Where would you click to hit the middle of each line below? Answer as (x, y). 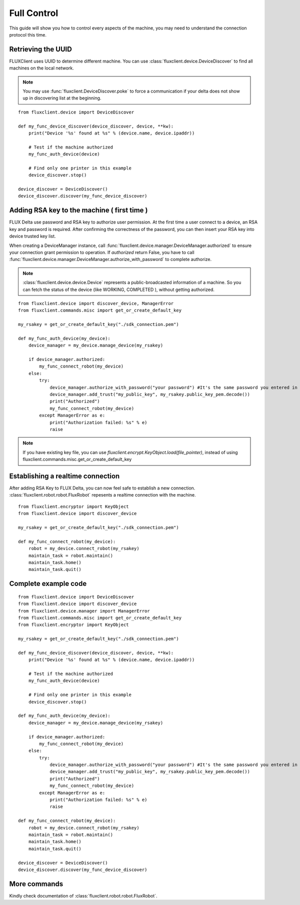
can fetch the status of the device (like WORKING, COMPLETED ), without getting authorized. (119, 289)
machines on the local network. (42, 68)
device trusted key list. (32, 236)
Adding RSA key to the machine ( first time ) (78, 210)
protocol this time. (28, 34)
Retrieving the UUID (40, 49)
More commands (36, 884)
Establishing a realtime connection (64, 476)
